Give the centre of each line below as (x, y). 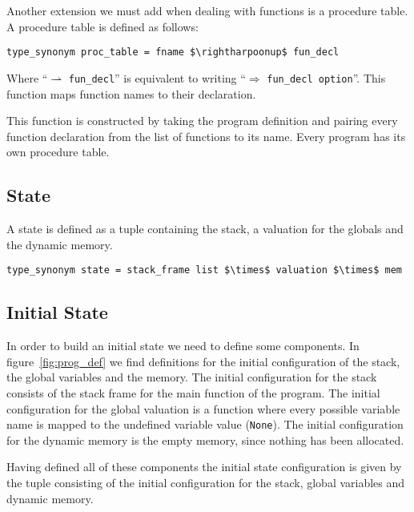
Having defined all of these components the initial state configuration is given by (204, 467)
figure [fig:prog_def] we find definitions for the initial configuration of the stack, (203, 361)
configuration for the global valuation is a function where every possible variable (203, 408)
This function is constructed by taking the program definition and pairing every (202, 121)
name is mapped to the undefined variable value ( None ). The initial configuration (205, 424)
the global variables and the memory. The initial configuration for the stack (192, 377)
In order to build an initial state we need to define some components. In (183, 346)
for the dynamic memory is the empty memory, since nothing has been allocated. (205, 439)
